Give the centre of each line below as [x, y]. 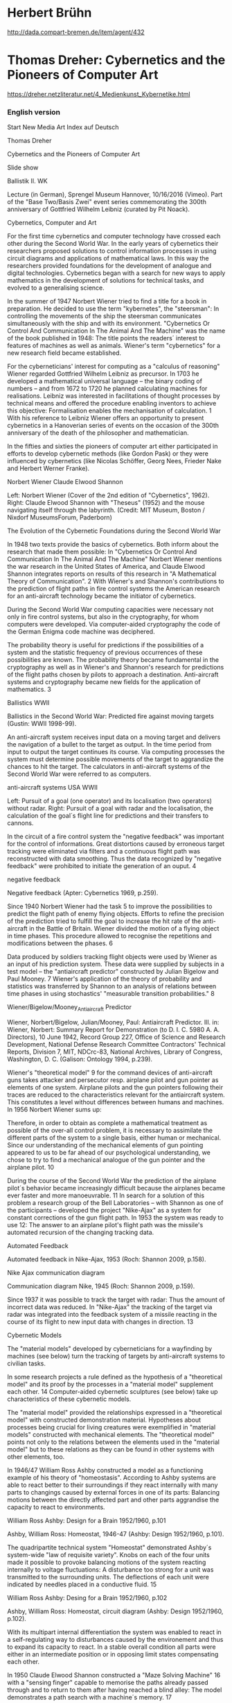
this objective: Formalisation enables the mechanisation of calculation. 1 [109, 410]
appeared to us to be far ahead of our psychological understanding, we [109, 1152]
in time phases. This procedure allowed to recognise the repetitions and [110, 936]
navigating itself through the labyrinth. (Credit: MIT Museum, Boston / [106, 510]
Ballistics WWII [28, 703]
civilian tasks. [27, 1363]
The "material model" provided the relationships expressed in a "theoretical [115, 1412]
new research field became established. [64, 353]
